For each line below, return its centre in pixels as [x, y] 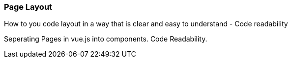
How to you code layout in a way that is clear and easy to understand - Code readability [146, 24]
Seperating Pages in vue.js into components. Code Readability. [106, 39]
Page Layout [28, 7]
